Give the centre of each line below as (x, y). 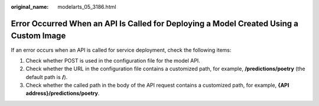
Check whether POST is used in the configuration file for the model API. (113, 60)
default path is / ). (47, 77)
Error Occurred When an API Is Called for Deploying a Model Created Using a (154, 23)
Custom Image (38, 36)
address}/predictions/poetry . (63, 93)
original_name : (30, 7)
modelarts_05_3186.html (87, 7)
